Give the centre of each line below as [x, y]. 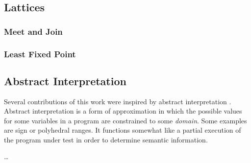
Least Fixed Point [40, 54]
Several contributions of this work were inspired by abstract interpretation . [118, 101]
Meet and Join [33, 31]
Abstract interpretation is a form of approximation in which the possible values [123, 111]
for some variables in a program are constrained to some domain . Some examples [125, 120]
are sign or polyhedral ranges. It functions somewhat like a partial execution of [123, 130]
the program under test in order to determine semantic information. [106, 140]
